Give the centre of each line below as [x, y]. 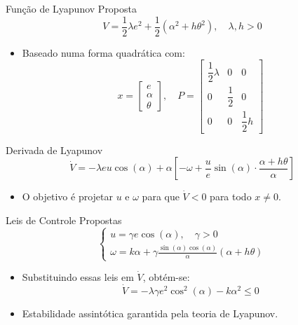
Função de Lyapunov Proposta [72, 8]
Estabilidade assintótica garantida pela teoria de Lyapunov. [150, 313]
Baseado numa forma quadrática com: [103, 52]
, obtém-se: [166, 277]
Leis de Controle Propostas [64, 220]
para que [161, 196]
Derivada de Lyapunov [54, 150]
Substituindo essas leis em [78, 277]
